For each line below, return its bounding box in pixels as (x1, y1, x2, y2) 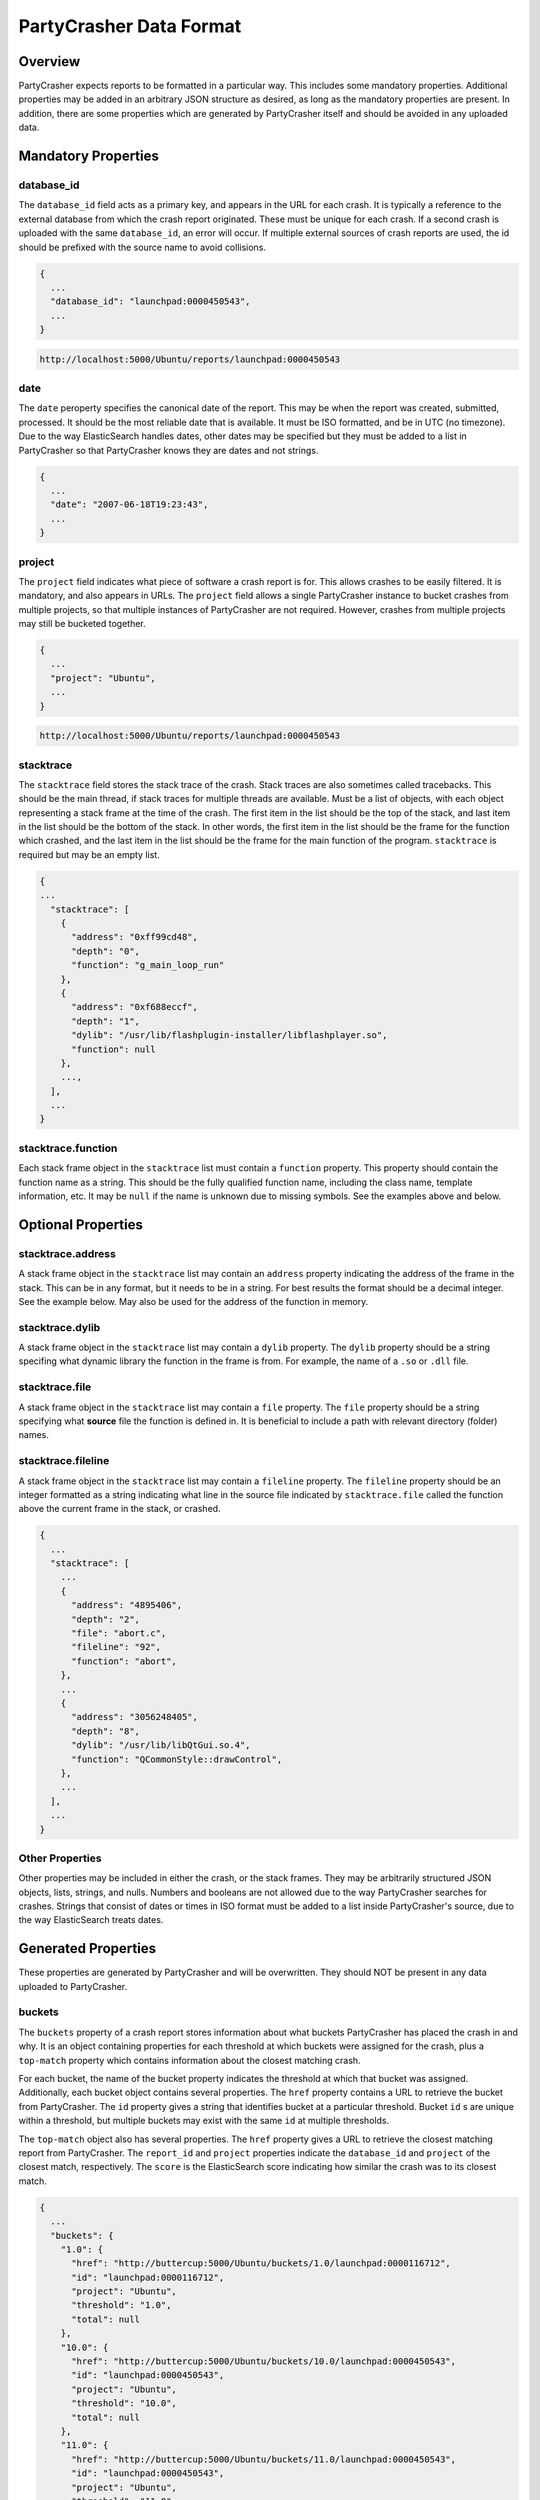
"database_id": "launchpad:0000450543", (50, 296, 251, 307)
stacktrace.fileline (18, 1454, 110, 1468)
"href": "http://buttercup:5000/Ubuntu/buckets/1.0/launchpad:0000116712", (71, 2258, 452, 2269)
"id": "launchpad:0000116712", (71, 2271, 225, 2283)
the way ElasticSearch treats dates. (18, 1914, 164, 1926)
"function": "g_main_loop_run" (71, 960, 225, 971)
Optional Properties (18, 1216, 144, 1233)
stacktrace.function (18, 1141, 118, 1155)
